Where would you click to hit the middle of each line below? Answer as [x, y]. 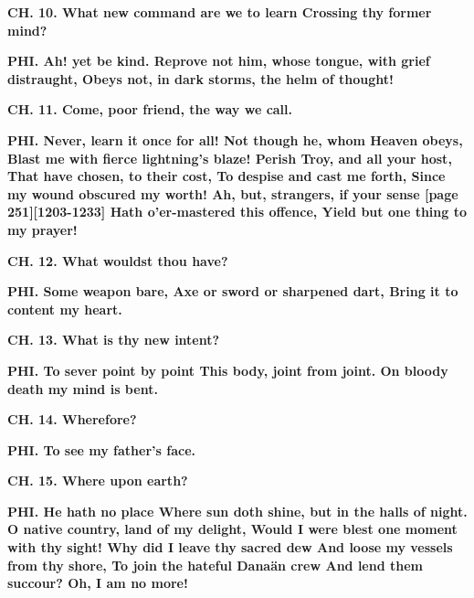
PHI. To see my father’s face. [101, 449]
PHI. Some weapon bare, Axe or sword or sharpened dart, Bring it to [233, 291]
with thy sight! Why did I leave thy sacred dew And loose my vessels [230, 547]
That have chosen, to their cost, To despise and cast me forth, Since [226, 176]
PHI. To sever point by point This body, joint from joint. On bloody [228, 370]
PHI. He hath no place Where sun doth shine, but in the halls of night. [237, 511]
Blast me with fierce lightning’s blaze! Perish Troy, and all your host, [230, 158]
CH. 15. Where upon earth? [98, 481]
